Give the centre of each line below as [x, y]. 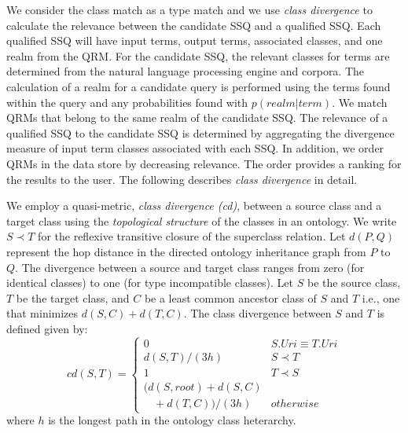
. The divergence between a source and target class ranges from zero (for [190, 267]
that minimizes [42, 313]
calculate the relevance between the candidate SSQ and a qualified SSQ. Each [194, 25]
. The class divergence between [257, 313]
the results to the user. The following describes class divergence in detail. [182, 179]
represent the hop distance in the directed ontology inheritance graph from [186, 251]
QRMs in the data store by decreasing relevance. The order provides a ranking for [204, 163]
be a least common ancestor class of [230, 297]
